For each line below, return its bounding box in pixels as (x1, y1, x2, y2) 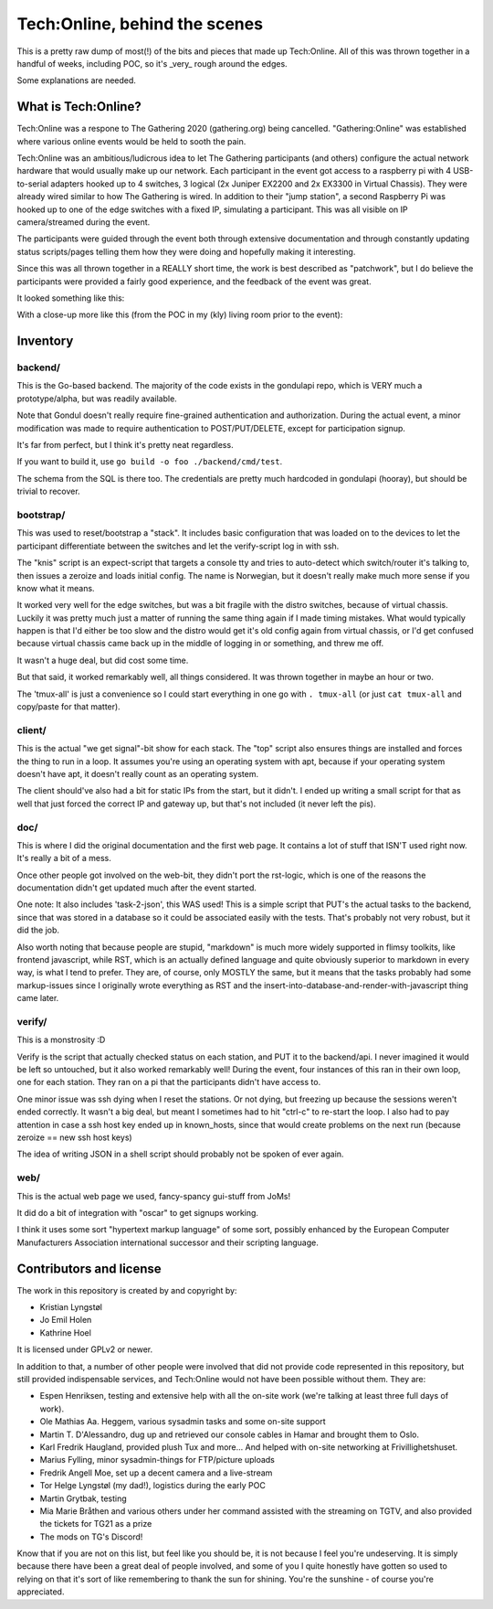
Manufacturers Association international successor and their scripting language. (16, 1237, 319, 1248)
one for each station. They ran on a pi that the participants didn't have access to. (16, 1077, 321, 1088)
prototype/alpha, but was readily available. (16, 393, 177, 404)
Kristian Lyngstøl (39, 1302, 102, 1313)
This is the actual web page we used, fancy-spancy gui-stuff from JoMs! (16, 1190, 291, 1201)
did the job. (16, 924, 59, 936)
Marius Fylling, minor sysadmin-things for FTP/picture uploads (39, 1454, 276, 1465)
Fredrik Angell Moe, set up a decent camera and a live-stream (39, 1467, 273, 1478)
